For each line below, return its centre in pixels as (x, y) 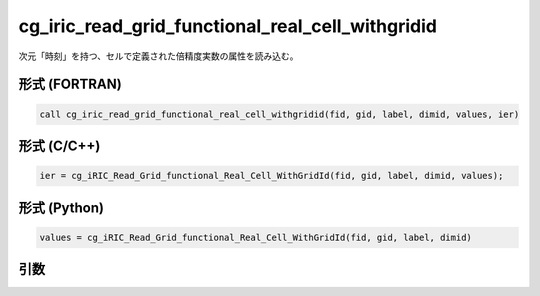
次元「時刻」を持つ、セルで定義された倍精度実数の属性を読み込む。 (158, 56)
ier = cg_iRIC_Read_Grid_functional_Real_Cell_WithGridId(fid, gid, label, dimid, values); (271, 176)
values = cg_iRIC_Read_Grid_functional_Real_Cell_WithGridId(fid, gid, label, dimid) (255, 237)
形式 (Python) (61, 207)
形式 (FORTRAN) (70, 84)
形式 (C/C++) (59, 145)
